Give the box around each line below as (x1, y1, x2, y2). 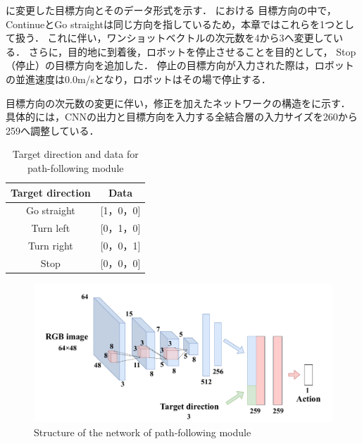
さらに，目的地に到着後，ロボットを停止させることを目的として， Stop (28, 44, 356, 58)
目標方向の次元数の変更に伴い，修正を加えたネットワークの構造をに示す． (6, 95, 351, 110)
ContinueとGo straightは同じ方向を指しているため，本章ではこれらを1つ (6, 16, 335, 31)
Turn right (27, 238, 73, 253)
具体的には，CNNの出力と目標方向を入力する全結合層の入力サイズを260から (6, 109, 358, 124)
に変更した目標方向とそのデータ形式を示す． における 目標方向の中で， (6, 3, 337, 17)
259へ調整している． (6, 123, 99, 137)
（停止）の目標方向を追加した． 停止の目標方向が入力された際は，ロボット (6, 58, 354, 73)
